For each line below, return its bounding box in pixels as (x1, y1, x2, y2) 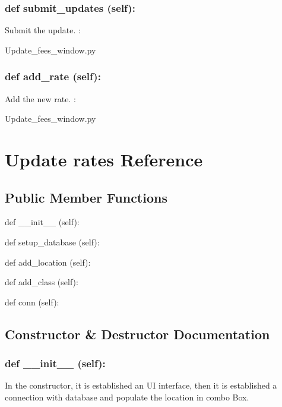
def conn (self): (5, 295, 59, 308)
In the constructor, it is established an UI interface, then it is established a (5, 379, 277, 392)
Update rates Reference (5, 147, 203, 171)
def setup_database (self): (5, 235, 100, 248)
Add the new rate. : (5, 92, 76, 105)
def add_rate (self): (5, 69, 101, 84)
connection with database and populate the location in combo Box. (5, 390, 249, 403)
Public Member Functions (5, 188, 167, 206)
